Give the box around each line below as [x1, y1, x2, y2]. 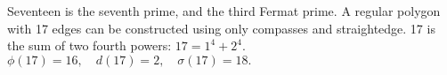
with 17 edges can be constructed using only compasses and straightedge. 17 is [7, 19, 435, 37]
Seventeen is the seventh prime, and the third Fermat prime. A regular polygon [7, 2, 441, 19]
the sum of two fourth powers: [7, 36, 172, 55]
